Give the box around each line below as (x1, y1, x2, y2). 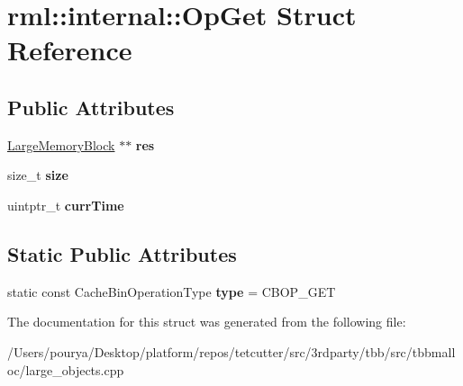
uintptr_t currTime (7, 195, 124, 214)
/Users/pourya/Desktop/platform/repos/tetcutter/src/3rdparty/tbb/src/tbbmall (7, 342, 456, 361)
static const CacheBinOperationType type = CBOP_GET (7, 282, 336, 301)
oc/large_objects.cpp (7, 360, 124, 379)
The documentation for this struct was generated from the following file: (7, 312, 406, 331)
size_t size (7, 166, 68, 184)
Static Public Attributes (7, 239, 237, 267)
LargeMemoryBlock (7, 135, 115, 154)
